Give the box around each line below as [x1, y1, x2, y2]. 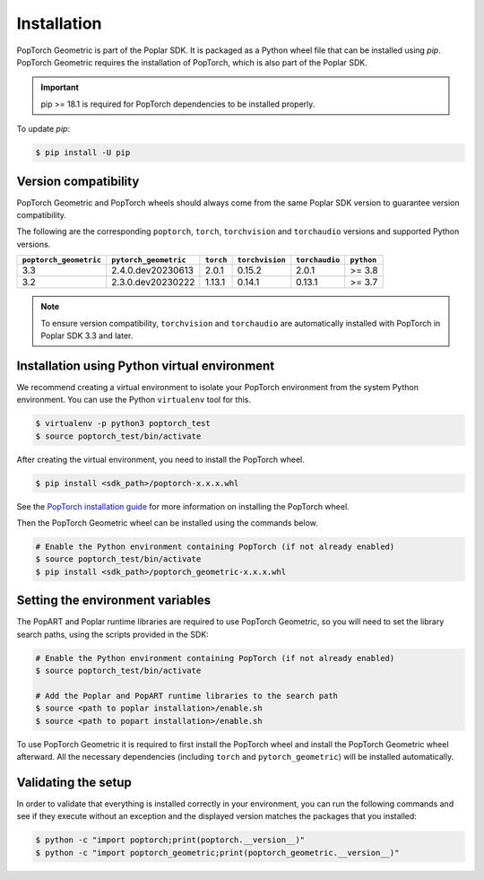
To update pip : [16, 124, 71, 135]
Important [40, 82, 80, 93]
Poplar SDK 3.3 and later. [40, 330, 134, 341]
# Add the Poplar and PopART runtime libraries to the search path [35, 691, 339, 701]
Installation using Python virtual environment [16, 358, 275, 373]
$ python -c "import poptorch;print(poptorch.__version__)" [35, 835, 306, 845]
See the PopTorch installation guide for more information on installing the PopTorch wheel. [16, 501, 350, 511]
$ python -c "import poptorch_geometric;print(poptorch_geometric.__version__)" [35, 848, 400, 858]
